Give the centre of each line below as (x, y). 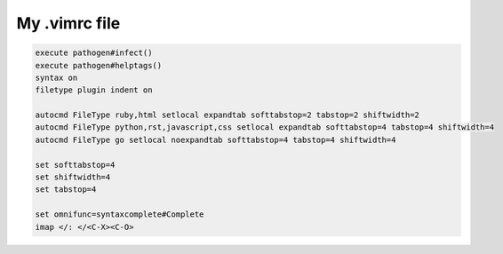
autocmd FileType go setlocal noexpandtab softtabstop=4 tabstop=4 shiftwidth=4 (216, 139)
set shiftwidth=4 (73, 177)
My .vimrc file (68, 23)
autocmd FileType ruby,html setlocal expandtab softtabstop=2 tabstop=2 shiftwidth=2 (227, 115)
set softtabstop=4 (75, 165)
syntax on (56, 77)
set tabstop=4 (66, 190)
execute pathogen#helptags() (99, 65)
